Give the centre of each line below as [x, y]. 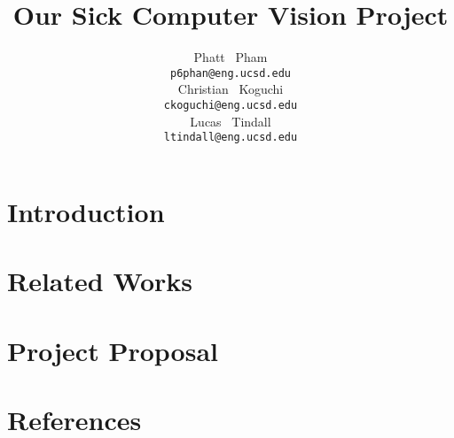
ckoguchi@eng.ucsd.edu [231, 105]
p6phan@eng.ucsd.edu [231, 73]
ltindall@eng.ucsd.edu [231, 138]
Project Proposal [113, 350]
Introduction [86, 211]
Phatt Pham [231, 57]
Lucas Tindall [231, 121]
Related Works [100, 281]
